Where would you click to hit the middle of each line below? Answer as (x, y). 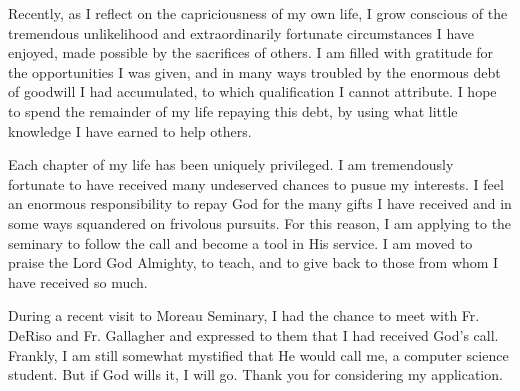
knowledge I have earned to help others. (130, 130)
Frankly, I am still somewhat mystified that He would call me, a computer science (258, 354)
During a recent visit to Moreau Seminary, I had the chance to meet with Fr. (244, 315)
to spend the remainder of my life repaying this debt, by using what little (233, 110)
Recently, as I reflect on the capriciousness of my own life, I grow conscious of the (258, 13)
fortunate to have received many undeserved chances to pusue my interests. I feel (256, 183)
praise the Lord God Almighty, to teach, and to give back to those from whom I (253, 262)
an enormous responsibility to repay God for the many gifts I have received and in (260, 203)
